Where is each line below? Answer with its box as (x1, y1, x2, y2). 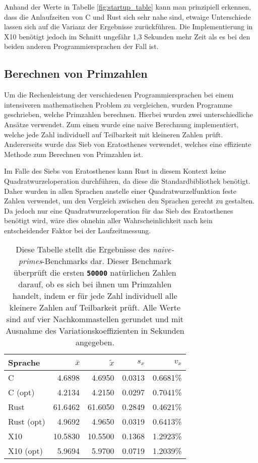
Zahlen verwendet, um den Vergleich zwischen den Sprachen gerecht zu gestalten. (4, 195, 255, 206)
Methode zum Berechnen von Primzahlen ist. (4, 148, 143, 159)
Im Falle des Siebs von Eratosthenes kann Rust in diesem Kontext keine (4, 166, 226, 176)
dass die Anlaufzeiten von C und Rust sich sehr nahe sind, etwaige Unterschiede (4, 11, 251, 22)
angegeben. (75, 336, 114, 348)
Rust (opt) (8, 416, 45, 428)
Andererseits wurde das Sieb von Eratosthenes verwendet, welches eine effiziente (4, 139, 251, 149)
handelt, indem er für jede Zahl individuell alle (12, 290, 177, 302)
